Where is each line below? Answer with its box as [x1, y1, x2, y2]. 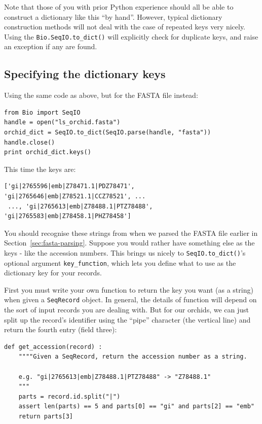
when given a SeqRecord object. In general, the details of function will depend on [4, 294, 257, 305]
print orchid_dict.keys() [4, 149, 91, 156]
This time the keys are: [4, 163, 76, 174]
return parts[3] [18, 413, 73, 420]
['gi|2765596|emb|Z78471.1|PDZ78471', [4, 183, 135, 190]
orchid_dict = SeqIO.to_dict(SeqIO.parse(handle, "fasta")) [4, 129, 211, 136]
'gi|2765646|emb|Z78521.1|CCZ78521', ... [4, 192, 146, 200]
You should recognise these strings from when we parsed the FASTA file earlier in [4, 227, 258, 238]
